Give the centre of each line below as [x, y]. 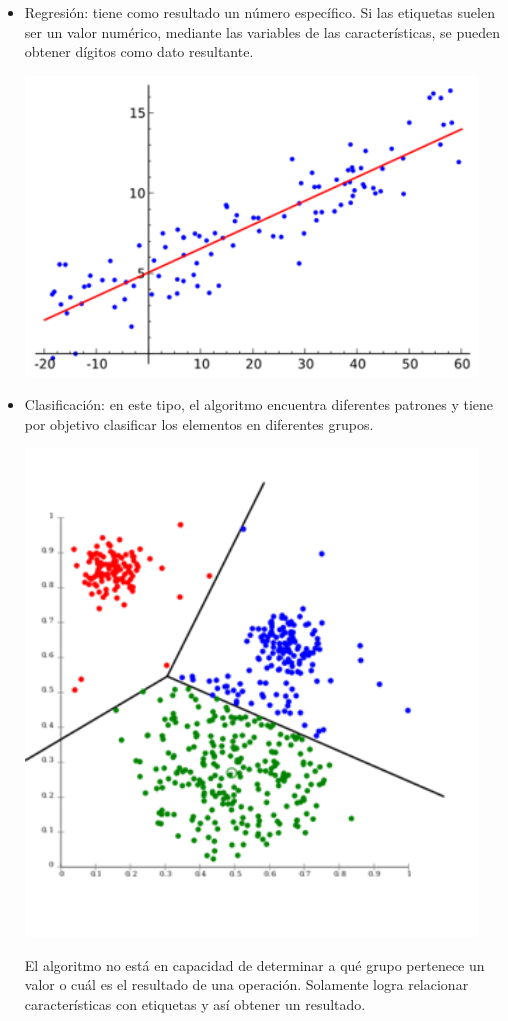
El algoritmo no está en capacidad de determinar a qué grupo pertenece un [254, 964]
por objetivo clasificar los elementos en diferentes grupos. [199, 423]
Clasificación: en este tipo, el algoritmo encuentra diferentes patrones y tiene [259, 404]
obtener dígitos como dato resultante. [139, 51]
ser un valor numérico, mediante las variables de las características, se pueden [262, 31]
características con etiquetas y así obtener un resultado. [195, 1003]
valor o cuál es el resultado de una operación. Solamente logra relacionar [246, 984]
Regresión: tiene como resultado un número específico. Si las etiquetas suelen [259, 12]
